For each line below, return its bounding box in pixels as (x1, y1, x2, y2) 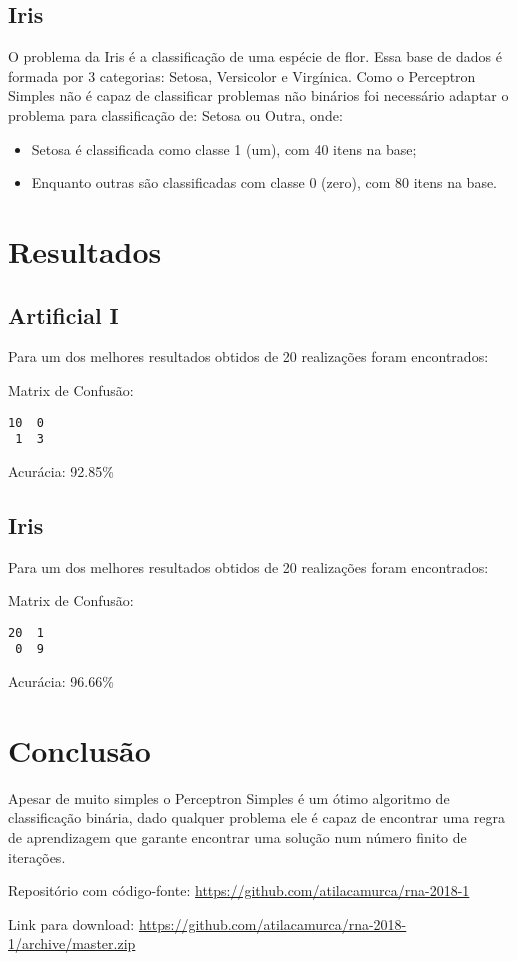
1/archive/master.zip (8, 933, 136, 954)
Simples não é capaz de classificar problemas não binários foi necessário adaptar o (8, 85, 509, 106)
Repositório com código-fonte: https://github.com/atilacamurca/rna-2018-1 (8, 880, 470, 901)
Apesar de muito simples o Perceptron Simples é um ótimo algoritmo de (8, 787, 450, 808)
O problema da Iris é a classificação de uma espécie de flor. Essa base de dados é (8, 46, 502, 67)
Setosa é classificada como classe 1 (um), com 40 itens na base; (31, 138, 417, 159)
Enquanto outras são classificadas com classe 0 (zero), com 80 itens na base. (31, 172, 498, 193)
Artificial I (8, 299, 119, 330)
